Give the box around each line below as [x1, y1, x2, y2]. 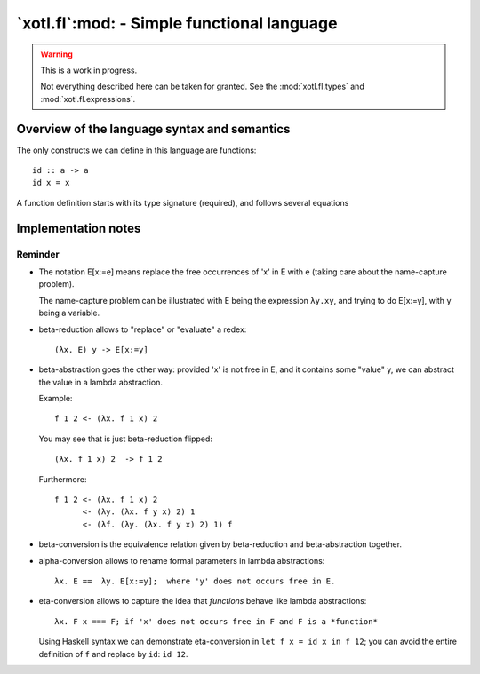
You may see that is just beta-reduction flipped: [38, 433, 213, 444]
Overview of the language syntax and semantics [16, 121, 291, 137]
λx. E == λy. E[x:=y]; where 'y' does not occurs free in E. [54, 575, 336, 586]
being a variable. [38, 307, 100, 319]
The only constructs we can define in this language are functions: [16, 145, 257, 155]
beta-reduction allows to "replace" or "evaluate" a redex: [38, 324, 247, 335]
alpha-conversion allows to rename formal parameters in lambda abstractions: [38, 555, 325, 566]
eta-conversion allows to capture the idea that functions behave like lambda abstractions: [38, 596, 367, 607]
